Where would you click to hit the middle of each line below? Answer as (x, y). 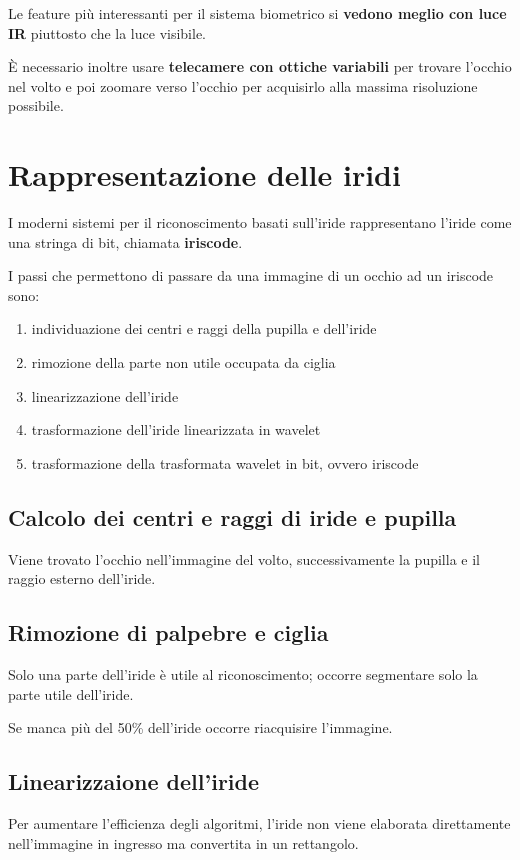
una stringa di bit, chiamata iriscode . (125, 241)
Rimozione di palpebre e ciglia (168, 632)
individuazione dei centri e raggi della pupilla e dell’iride (204, 328)
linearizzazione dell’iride (105, 395)
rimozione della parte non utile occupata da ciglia (183, 362)
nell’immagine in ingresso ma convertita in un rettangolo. (183, 842)
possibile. (36, 105)
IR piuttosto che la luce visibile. (107, 32)
